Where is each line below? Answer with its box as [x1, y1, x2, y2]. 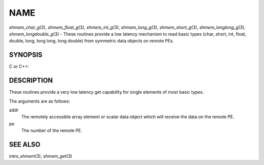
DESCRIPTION [9, 76, 53, 85]
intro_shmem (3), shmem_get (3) [9, 153, 72, 159]
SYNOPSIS [9, 51, 43, 59]
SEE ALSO [9, 140, 41, 148]
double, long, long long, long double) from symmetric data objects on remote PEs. [9, 38, 175, 44]
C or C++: [9, 63, 29, 69]
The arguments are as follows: [9, 98, 70, 104]
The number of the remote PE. [21, 127, 83, 134]
